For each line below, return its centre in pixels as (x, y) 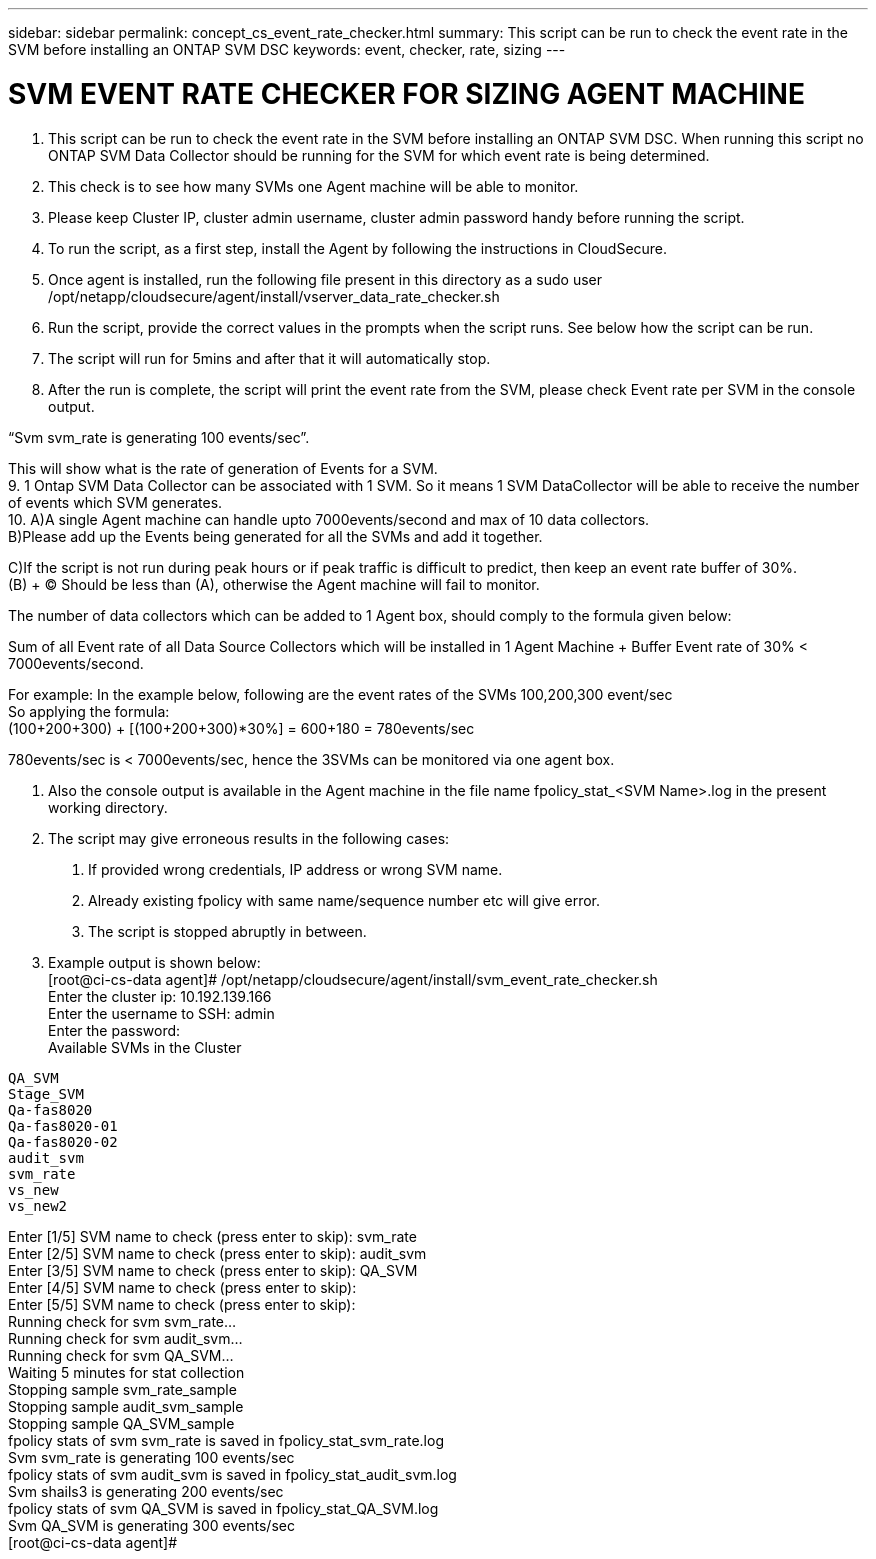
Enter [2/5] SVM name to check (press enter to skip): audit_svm (217, 1253)
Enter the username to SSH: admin (161, 1013)
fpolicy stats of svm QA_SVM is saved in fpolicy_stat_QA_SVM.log (223, 1508)
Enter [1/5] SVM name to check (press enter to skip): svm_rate (212, 1236)
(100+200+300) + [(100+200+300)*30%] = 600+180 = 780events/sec (241, 728)
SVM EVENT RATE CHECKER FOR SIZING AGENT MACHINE (406, 93)
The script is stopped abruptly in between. (227, 931)
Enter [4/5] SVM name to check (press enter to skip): (182, 1287)
